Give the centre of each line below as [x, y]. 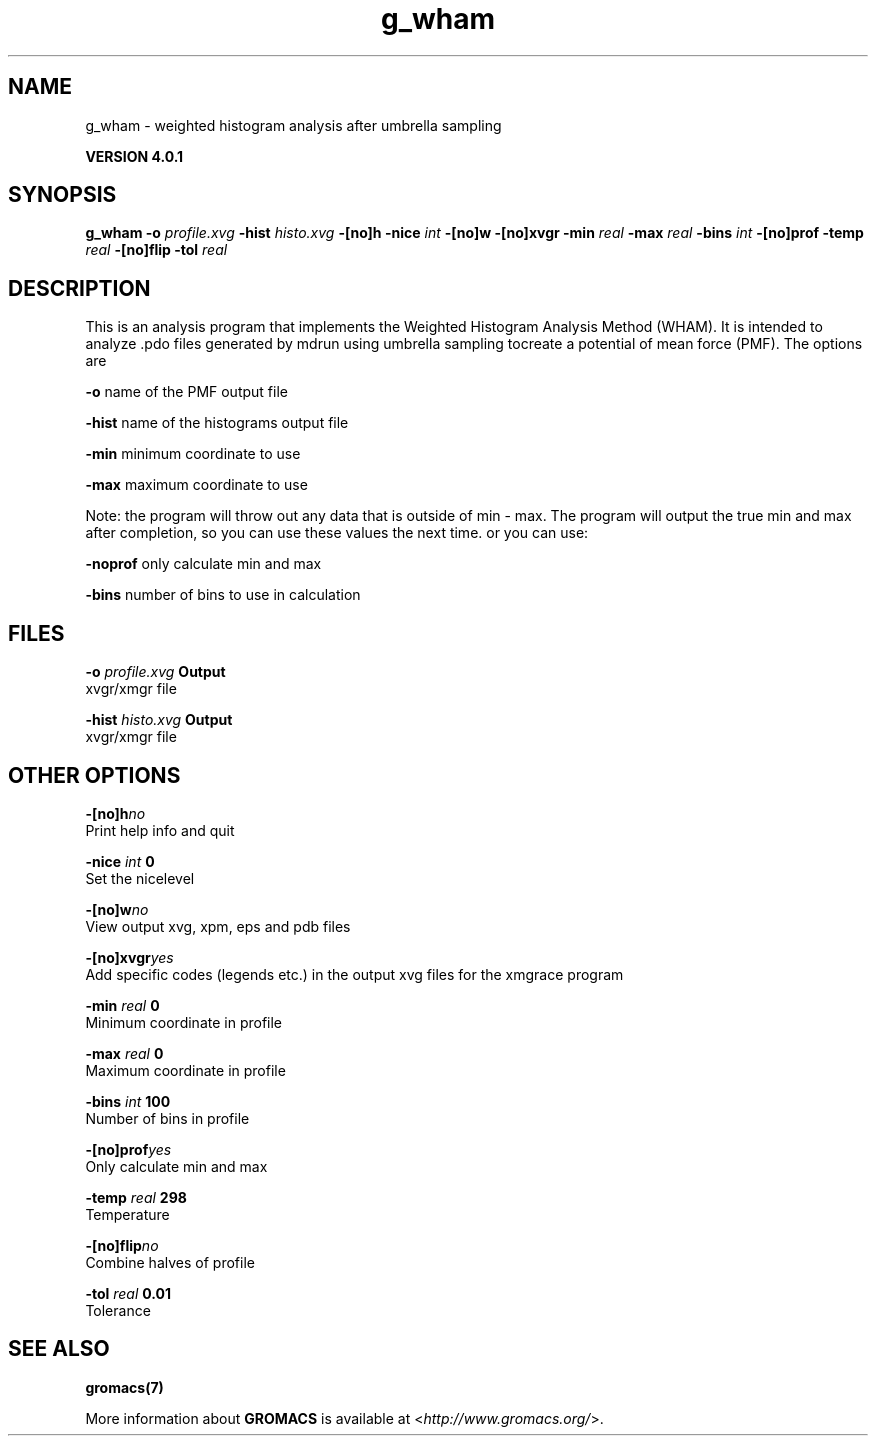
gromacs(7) [124, 1387]
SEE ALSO [59, 1349]
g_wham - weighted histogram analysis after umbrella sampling [293, 125]
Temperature [127, 1214]
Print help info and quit [160, 830]
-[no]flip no [122, 1245]
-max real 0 [124, 1053]
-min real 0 [122, 1005]
